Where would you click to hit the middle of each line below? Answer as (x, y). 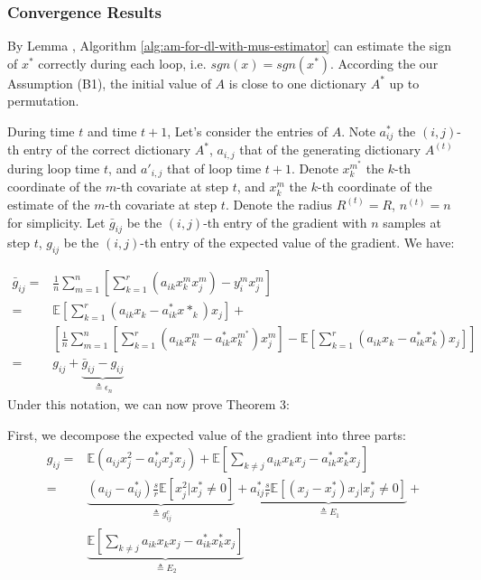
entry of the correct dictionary (107, 150)
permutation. (43, 101)
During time (41, 131)
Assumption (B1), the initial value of (109, 83)
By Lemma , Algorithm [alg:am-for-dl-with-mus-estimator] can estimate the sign (229, 46)
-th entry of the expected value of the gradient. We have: (297, 243)
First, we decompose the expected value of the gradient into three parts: (207, 434)
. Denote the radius (279, 204)
